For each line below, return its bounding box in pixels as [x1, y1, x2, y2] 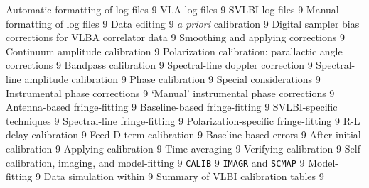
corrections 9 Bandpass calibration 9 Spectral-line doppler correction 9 [6, 57, 313, 72]
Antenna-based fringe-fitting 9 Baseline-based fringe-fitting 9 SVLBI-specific [6, 99, 338, 114]
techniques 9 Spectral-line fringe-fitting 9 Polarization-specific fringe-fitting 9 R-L [6, 113, 360, 128]
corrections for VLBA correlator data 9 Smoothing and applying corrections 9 [6, 30, 345, 45]
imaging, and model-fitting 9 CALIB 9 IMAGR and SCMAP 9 [58, 155, 305, 170]
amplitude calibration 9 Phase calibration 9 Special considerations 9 [24, 71, 321, 86]
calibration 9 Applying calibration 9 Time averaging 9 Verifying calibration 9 [6, 140, 342, 155]
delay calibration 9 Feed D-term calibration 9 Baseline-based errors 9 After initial [6, 127, 361, 142]
